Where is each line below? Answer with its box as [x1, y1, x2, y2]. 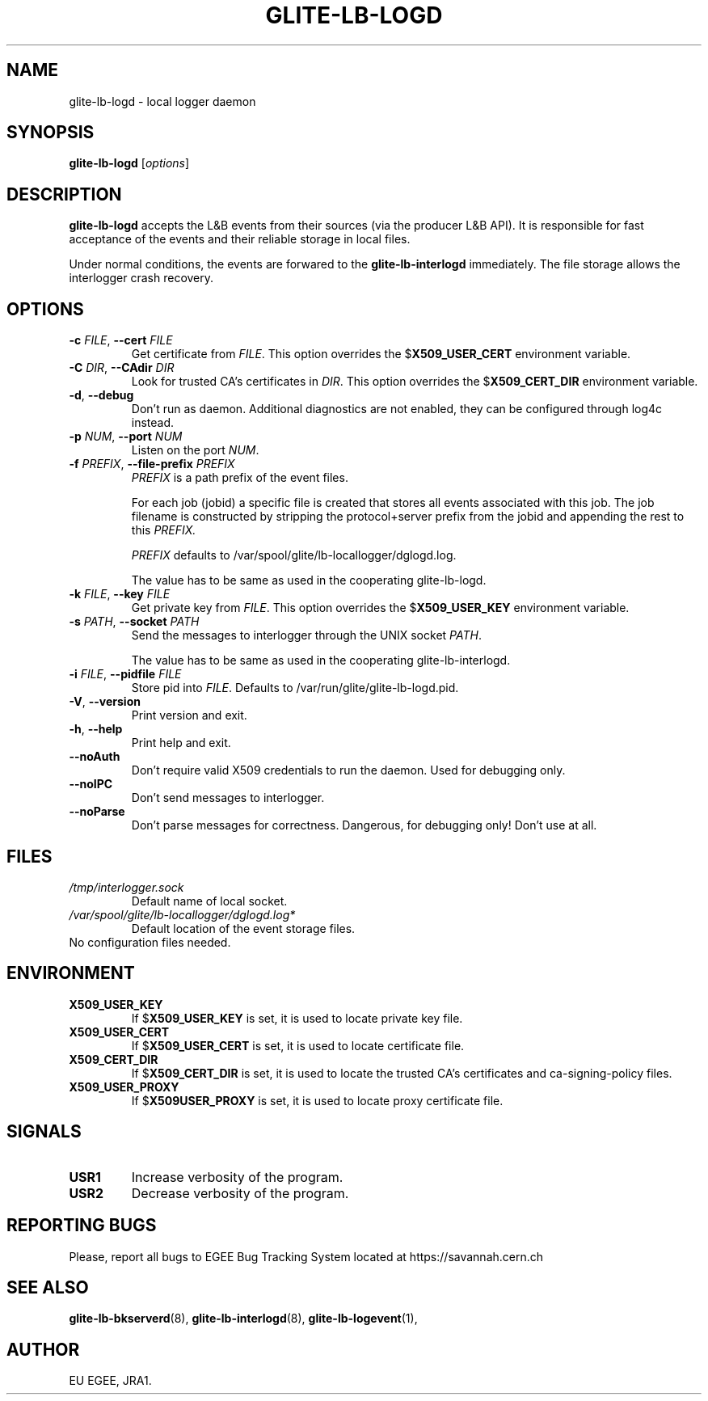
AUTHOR [6, 1339, 80, 1360]
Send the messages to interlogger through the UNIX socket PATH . [131, 628, 482, 643]
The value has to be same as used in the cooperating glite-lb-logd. [131, 573, 487, 588]
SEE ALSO [6, 1277, 89, 1298]
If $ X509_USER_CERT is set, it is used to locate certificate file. [131, 1038, 465, 1053]
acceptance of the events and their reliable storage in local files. [69, 232, 411, 247]
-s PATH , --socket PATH [69, 614, 200, 629]
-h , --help [69, 722, 123, 736]
